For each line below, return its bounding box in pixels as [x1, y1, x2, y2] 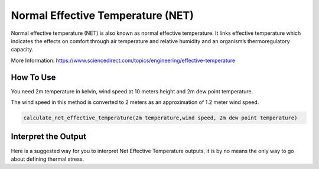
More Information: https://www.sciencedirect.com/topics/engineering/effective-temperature [11, 57, 236, 64]
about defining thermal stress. [11, 155, 84, 162]
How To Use [11, 72, 56, 82]
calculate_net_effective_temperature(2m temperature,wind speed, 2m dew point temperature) [23, 115, 298, 121]
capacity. [11, 46, 34, 53]
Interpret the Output [11, 132, 87, 142]
